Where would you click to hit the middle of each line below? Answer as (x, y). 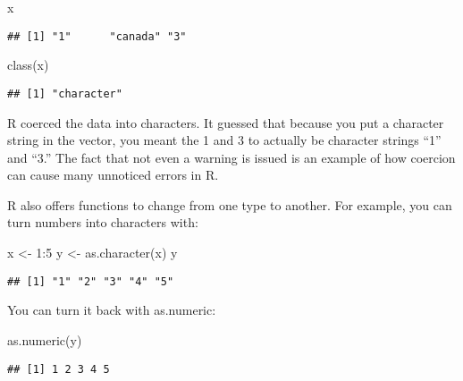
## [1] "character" (65, 93)
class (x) (28, 65)
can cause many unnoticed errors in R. (113, 175)
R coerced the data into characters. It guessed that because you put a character (226, 122)
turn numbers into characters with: (103, 222)
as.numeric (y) (45, 339)
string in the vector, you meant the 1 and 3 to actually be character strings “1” (224, 140)
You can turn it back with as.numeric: (112, 310)
